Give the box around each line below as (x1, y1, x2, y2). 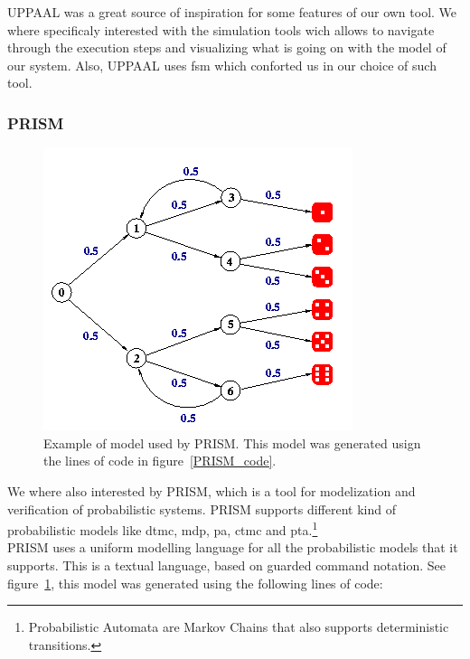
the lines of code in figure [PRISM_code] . (43, 451, 277, 470)
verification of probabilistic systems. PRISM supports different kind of (7, 499, 396, 518)
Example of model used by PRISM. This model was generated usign (43, 433, 421, 452)
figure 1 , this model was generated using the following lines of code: (7, 573, 383, 592)
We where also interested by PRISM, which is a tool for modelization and (7, 481, 416, 500)
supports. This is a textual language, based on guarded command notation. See (7, 556, 446, 574)
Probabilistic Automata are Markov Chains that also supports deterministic (28, 617, 449, 636)
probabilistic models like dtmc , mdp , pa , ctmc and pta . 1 (7, 518, 318, 539)
